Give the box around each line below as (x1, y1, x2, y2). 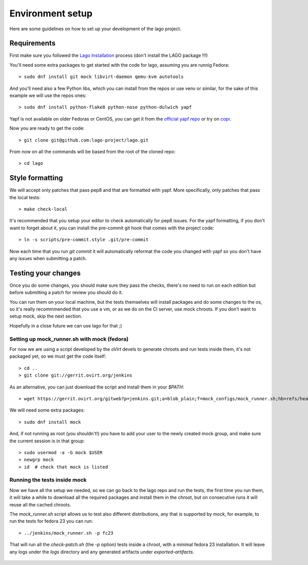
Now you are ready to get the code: (9, 125, 85, 131)
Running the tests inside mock (9, 476, 87, 483)
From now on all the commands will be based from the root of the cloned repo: (9, 148, 176, 154)
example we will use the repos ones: (9, 92, 87, 99)
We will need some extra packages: (9, 407, 85, 413)
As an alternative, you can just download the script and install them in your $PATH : (9, 384, 184, 390)
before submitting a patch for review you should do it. (9, 289, 123, 296)
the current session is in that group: (9, 438, 85, 444)
